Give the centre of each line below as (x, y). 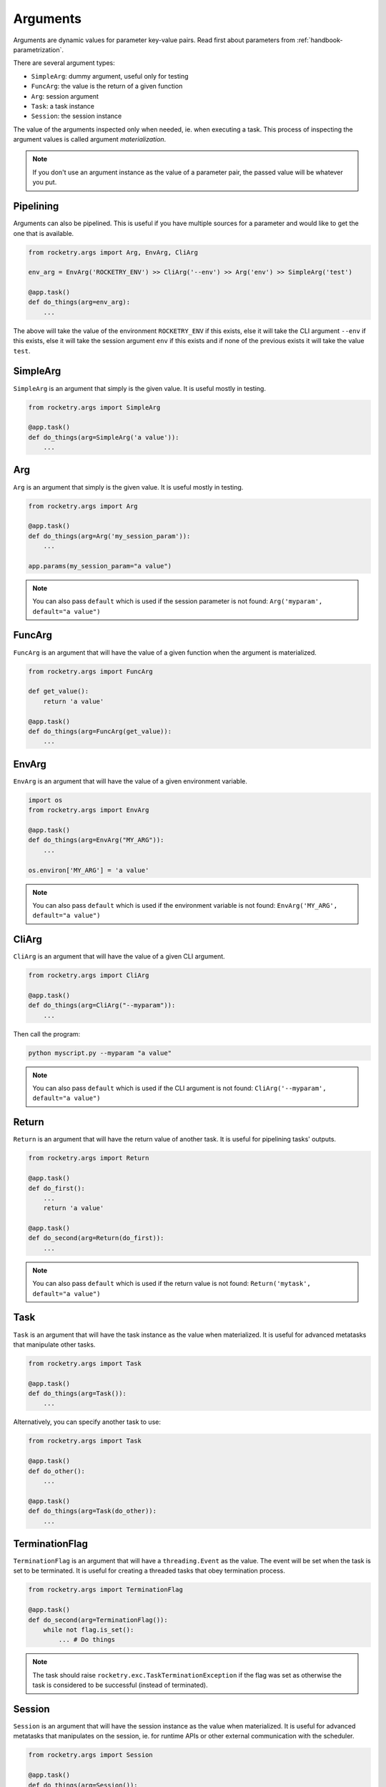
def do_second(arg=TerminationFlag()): (98, 1620)
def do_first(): (57, 1188)
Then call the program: (47, 1034)
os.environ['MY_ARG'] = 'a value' (89, 870)
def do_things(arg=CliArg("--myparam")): (102, 1005)
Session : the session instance (76, 116)
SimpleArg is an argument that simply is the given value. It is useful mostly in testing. (139, 388)
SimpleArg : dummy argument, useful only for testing (110, 76)
